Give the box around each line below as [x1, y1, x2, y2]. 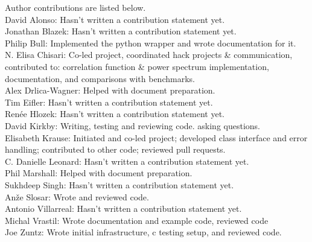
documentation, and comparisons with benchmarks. [5, 72, 195, 84]
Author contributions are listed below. [5, 1, 146, 13]
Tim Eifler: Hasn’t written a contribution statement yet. [5, 95, 213, 108]
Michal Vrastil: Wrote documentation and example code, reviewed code [5, 214, 269, 226]
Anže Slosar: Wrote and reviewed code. [5, 190, 149, 203]
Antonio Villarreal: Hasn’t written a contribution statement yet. [5, 202, 242, 215]
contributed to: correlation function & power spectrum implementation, [5, 60, 269, 72]
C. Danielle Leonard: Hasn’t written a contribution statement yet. [5, 154, 249, 167]
